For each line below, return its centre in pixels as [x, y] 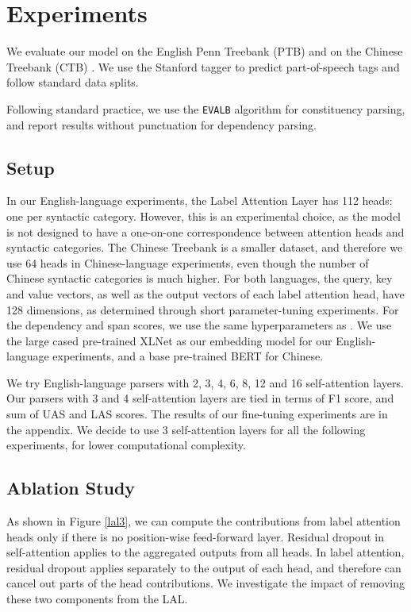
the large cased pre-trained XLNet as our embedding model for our [169, 340]
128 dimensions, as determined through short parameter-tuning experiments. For [203, 309]
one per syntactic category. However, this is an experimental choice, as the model [204, 216]
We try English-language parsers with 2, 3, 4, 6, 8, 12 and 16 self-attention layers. [205, 382]
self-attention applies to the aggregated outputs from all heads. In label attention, [205, 552]
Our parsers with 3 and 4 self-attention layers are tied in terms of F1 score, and [200, 398]
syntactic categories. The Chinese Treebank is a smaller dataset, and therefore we [205, 247]
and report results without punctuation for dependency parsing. [161, 124]
